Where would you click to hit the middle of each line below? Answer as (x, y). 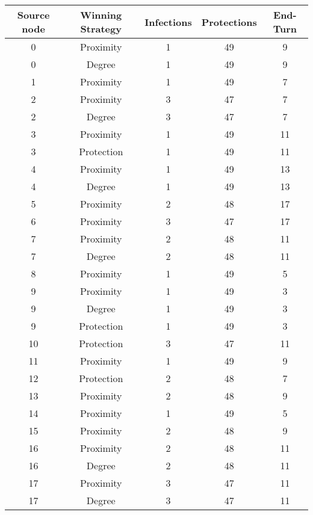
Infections (168, 22)
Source (33, 15)
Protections (229, 22)
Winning (101, 15)
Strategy (101, 29)
